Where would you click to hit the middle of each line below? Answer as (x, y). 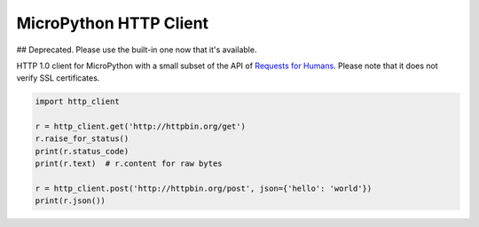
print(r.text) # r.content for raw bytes (129, 164)
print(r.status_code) (82, 151)
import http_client (77, 102)
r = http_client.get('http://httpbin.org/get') (140, 127)
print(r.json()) (71, 201)
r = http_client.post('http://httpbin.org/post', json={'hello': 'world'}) (204, 189)
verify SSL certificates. (58, 78)
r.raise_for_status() (82, 139)
